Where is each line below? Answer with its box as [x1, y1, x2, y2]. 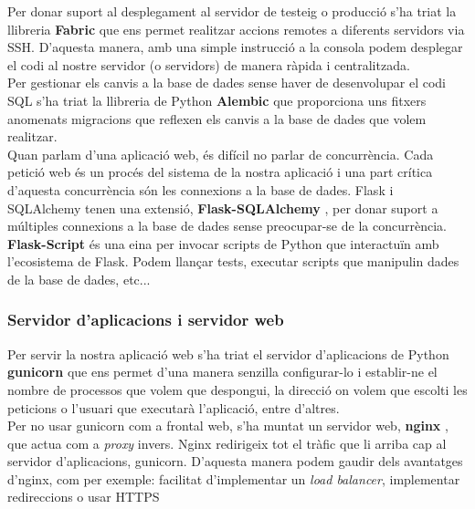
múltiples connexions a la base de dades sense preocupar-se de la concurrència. [7, 216, 447, 235]
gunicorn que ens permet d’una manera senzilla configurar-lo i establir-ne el [7, 362, 438, 381]
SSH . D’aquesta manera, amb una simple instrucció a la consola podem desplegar [7, 37, 463, 57]
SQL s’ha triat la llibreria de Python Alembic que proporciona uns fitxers [7, 90, 427, 109]
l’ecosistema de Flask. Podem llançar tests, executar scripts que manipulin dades [7, 252, 459, 271]
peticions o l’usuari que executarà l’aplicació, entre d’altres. [7, 398, 340, 417]
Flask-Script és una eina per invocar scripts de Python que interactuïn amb [7, 234, 439, 253]
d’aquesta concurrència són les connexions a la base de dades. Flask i [7, 180, 394, 199]
